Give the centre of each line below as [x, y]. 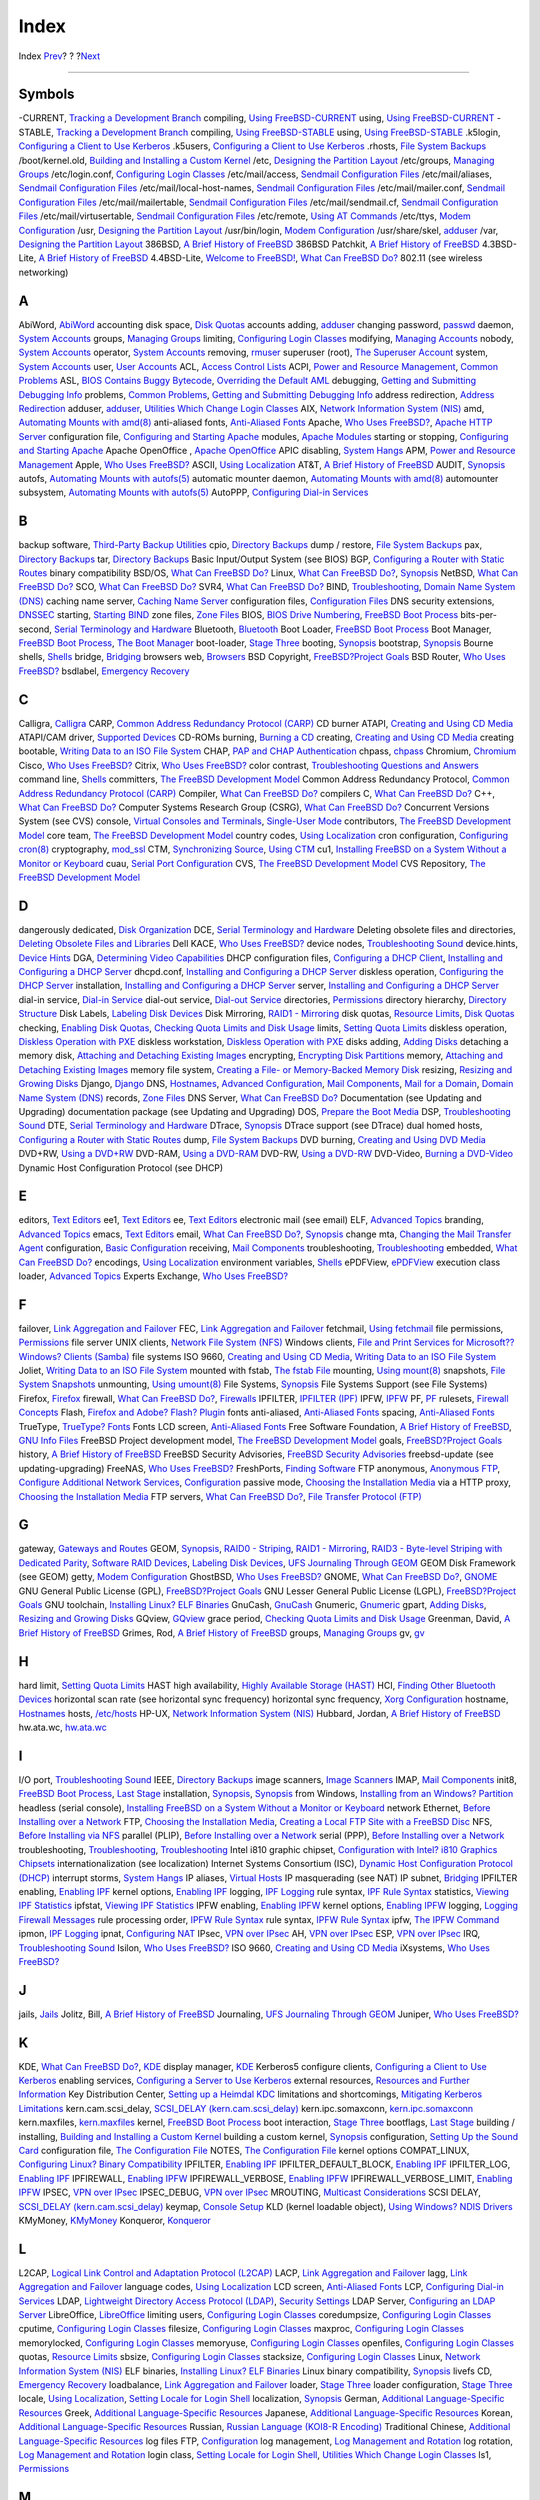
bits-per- [478, 615]
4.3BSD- [499, 244]
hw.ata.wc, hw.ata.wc [62, 1727]
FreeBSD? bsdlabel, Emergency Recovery [104, 671]
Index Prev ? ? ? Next [59, 56]
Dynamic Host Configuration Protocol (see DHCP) [121, 1167]
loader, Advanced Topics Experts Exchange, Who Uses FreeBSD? [153, 1276]
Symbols [46, 94]
